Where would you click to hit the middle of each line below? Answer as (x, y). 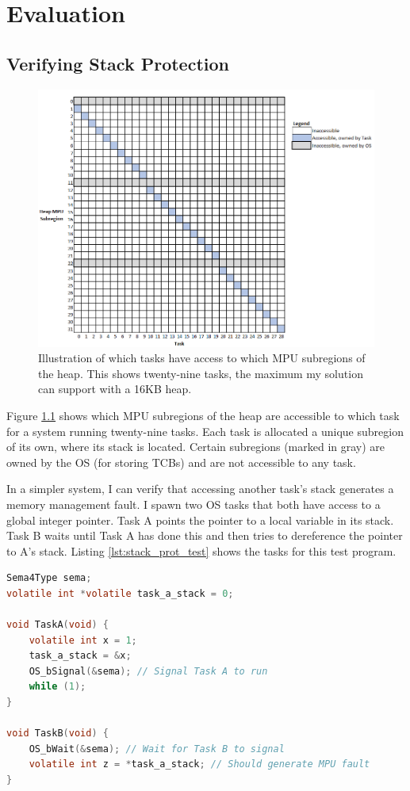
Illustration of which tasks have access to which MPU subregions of (202, 358)
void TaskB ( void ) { (57, 734)
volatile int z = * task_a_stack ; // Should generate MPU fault (199, 764)
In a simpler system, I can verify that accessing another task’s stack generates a (200, 489)
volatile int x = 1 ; (83, 640)
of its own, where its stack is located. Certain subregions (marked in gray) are (196, 447)
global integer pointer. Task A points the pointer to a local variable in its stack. (200, 520)
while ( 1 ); (57, 687)
